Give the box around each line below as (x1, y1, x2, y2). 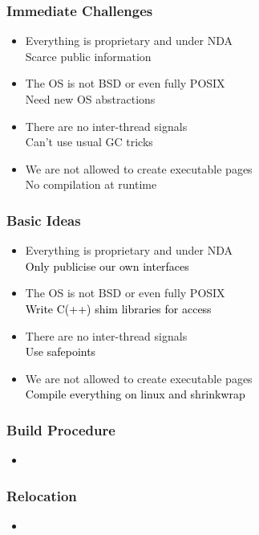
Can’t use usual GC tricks (25, 133, 153, 150)
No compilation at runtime (25, 176, 157, 193)
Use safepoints (25, 343, 96, 360)
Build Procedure (6, 419, 115, 439)
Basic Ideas (6, 210, 81, 230)
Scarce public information (25, 47, 152, 64)
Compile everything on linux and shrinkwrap (25, 386, 245, 402)
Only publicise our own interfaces (25, 257, 189, 274)
